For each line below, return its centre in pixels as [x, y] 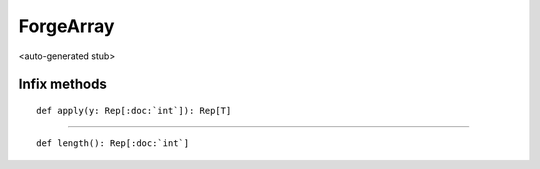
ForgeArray [66, 26]
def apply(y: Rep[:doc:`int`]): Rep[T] [134, 110]
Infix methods [62, 84]
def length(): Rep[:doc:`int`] [113, 143]
